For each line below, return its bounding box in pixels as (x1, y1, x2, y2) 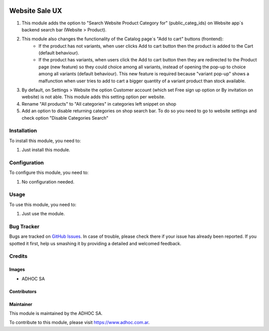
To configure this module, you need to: (9, 169, 89, 175)
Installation (9, 127, 37, 134)
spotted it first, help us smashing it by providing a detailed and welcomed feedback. (9, 240, 181, 246)
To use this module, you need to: (9, 201, 77, 207)
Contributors (9, 288, 37, 294)
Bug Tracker (9, 223, 40, 230)
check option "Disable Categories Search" (21, 115, 109, 121)
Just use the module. (21, 211, 65, 217)
